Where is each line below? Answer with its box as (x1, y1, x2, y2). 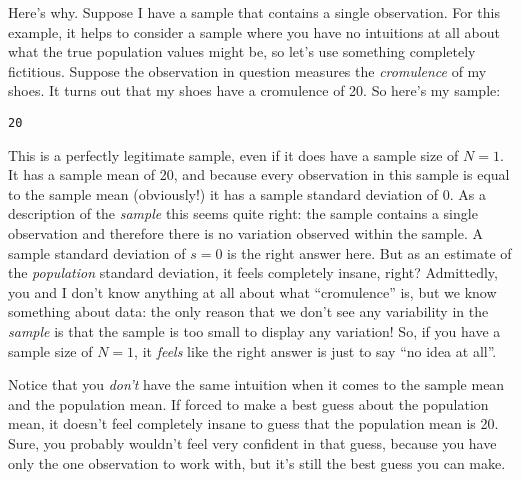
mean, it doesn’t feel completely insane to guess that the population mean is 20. (8, 413, 499, 434)
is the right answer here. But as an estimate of (227, 242, 512, 263)
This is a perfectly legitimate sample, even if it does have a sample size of (8, 144, 459, 165)
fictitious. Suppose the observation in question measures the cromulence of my (8, 60, 487, 81)
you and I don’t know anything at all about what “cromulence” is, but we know (8, 281, 497, 302)
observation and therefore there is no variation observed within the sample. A (8, 223, 483, 243)
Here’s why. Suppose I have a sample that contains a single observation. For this (8, 2, 500, 22)
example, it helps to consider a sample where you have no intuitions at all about (8, 21, 500, 42)
